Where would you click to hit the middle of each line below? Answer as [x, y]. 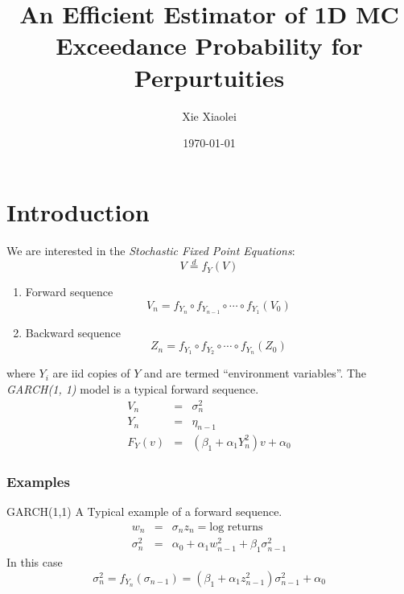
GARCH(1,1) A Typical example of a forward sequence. [144, 512]
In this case [35, 562]
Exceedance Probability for [209, 45]
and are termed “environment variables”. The [256, 373]
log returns [236, 527]
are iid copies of [91, 373]
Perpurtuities [209, 77]
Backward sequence [73, 332]
